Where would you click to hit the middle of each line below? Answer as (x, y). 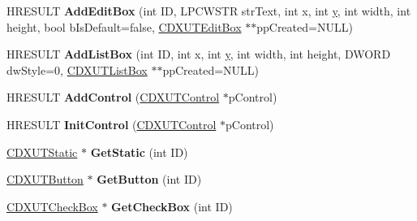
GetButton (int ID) (149, 179)
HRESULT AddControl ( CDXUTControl (113, 97)
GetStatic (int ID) (139, 152)
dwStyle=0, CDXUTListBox (77, 69)
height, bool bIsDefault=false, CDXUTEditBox (124, 26)
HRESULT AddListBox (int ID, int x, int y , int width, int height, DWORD (199, 54)
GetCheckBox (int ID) (172, 206)
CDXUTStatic (42, 152)
